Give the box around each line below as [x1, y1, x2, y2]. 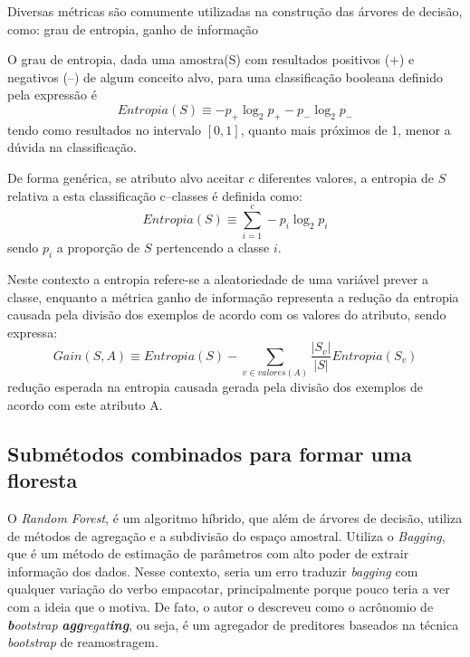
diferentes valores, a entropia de [258, 167, 435, 186]
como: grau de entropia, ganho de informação [7, 19, 259, 38]
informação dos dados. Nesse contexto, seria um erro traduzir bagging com [7, 561, 418, 580]
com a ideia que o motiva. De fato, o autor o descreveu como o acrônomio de [7, 596, 434, 615]
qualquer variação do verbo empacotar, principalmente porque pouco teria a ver [7, 579, 450, 598]
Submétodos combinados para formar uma [7, 439, 412, 467]
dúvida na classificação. [7, 138, 137, 157]
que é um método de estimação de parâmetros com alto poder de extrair [7, 544, 409, 563]
